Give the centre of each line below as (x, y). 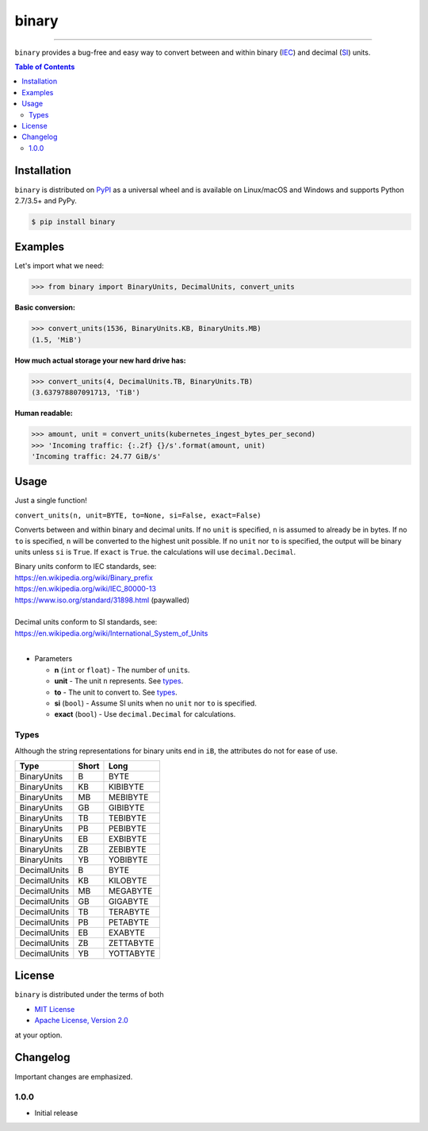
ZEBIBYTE (127, 849)
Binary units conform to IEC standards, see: (86, 567)
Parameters (53, 659)
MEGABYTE (130, 891)
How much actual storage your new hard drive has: (100, 360)
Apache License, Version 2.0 (81, 1021)
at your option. (38, 1035)
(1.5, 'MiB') (57, 340)
